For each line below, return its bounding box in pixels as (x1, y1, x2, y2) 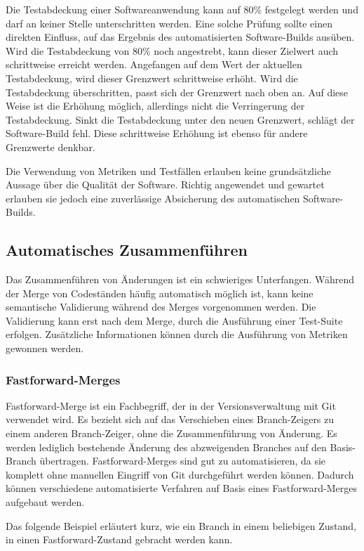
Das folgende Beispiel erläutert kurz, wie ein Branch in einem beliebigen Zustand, (6, 518, 356, 533)
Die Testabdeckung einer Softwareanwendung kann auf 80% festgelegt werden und (6, 2, 358, 16)
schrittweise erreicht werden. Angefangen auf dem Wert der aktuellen (6, 57, 302, 72)
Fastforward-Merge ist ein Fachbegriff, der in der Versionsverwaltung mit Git (6, 398, 336, 413)
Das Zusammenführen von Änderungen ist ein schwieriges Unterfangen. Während (6, 272, 355, 287)
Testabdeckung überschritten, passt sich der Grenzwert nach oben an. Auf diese (6, 84, 349, 99)
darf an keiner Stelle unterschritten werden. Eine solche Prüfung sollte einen (6, 15, 332, 30)
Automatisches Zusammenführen (6, 239, 248, 261)
